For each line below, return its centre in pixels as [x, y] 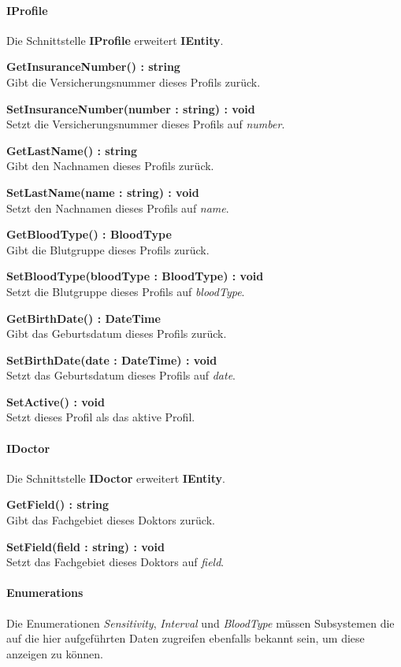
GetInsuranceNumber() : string [93, 67]
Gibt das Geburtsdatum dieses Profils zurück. [117, 333]
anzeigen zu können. [55, 653]
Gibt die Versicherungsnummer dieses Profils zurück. [134, 82]
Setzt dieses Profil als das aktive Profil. [101, 417]
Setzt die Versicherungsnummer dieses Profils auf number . [146, 124]
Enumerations [45, 593]
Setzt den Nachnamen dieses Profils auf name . [118, 208]
